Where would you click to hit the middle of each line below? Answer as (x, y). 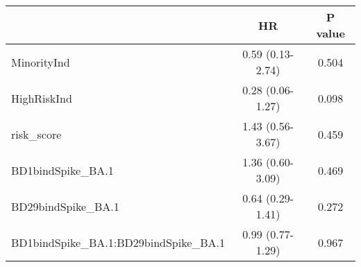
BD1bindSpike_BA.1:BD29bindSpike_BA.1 (118, 242)
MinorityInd (41, 62)
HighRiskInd (42, 98)
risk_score (36, 134)
